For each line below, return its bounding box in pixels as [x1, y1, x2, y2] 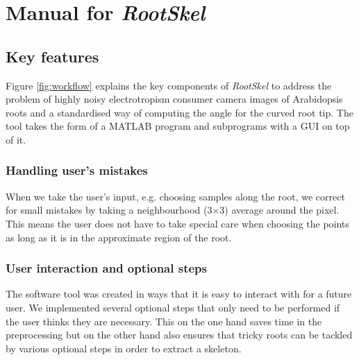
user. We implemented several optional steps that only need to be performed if [6, 300, 340, 314]
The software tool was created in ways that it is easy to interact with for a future [6, 286, 352, 301]
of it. [6, 132, 26, 146]
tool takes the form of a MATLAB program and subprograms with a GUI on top [6, 119, 350, 133]
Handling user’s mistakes [6, 162, 148, 179]
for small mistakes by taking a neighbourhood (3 [6, 203, 212, 217]
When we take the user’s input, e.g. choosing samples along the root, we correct [6, 189, 345, 203]
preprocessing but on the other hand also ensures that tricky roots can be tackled [6, 327, 353, 342]
